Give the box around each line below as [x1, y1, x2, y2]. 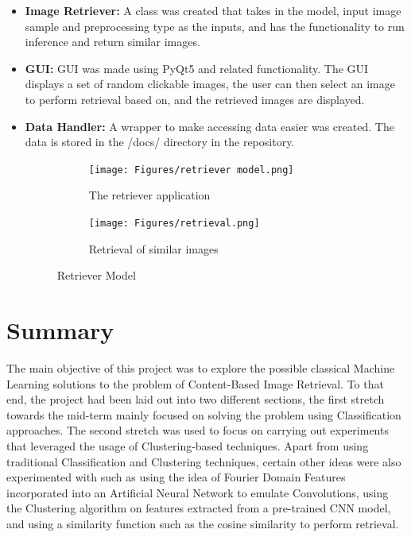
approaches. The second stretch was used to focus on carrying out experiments [6, 422, 389, 438]
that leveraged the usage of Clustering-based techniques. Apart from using [6, 437, 369, 454]
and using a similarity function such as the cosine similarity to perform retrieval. [6, 515, 399, 531]
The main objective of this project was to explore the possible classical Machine [6, 359, 395, 376]
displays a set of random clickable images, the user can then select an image [25, 75, 395, 92]
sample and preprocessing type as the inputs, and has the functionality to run [25, 17, 405, 34]
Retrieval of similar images [88, 240, 219, 257]
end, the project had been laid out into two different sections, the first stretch [6, 391, 385, 408]
